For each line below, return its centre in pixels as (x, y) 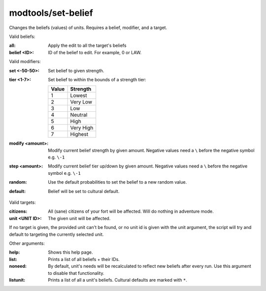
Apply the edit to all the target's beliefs (87, 46)
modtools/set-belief (51, 13)
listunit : (17, 280)
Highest (79, 134)
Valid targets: (23, 202)
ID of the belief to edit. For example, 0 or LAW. (95, 52)
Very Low (81, 102)
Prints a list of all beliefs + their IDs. (84, 259)
